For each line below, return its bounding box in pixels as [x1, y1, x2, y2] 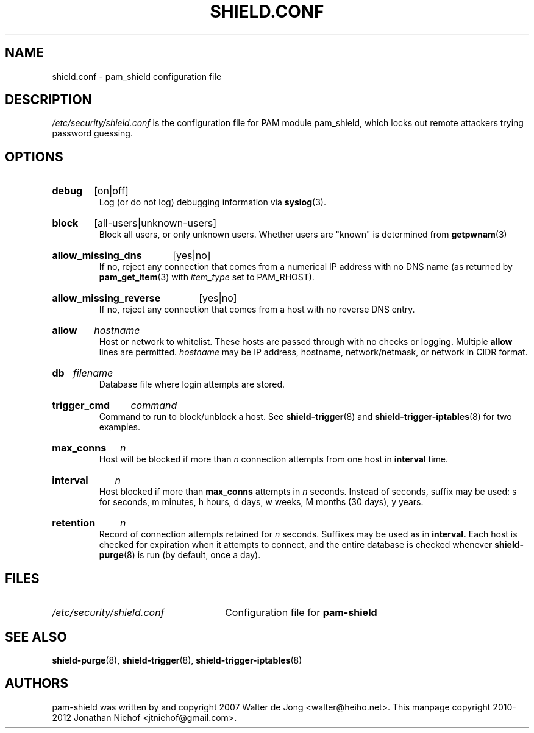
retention [52, 517, 96, 529]
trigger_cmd [52, 399, 110, 412]
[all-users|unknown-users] [94, 217, 217, 230]
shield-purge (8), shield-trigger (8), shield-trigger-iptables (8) [52, 654, 302, 665]
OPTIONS [5, 149, 63, 165]
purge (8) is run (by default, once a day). [99, 550, 261, 561]
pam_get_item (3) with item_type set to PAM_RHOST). [99, 272, 315, 283]
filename [73, 367, 113, 380]
